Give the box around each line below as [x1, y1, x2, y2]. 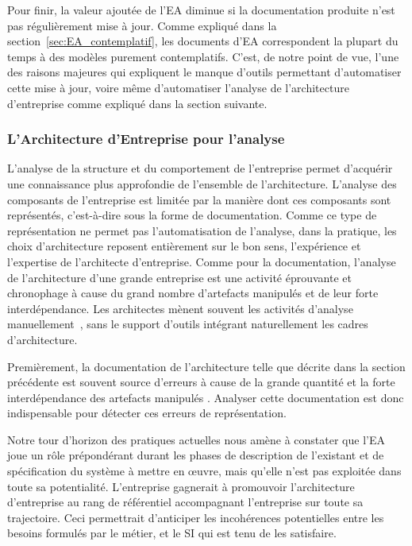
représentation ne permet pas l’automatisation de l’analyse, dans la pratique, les [7, 222, 397, 238]
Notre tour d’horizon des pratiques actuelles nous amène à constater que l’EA [7, 431, 385, 447]
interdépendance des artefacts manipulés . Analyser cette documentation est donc [7, 389, 404, 405]
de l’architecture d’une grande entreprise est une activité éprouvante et [7, 269, 352, 285]
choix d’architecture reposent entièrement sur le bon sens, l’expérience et [7, 238, 361, 254]
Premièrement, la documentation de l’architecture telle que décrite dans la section [7, 358, 406, 374]
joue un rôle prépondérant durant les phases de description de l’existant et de [7, 447, 384, 463]
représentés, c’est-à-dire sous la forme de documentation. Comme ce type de [7, 207, 377, 223]
